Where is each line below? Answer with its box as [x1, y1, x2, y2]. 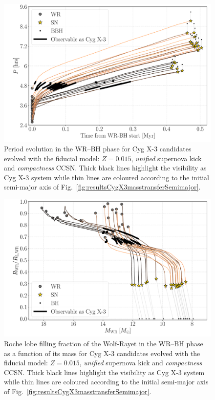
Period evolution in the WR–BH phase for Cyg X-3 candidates [4, 143, 192, 153]
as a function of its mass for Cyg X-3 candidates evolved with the [4, 348, 200, 358]
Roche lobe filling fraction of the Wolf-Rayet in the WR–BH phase [4, 338, 203, 348]
